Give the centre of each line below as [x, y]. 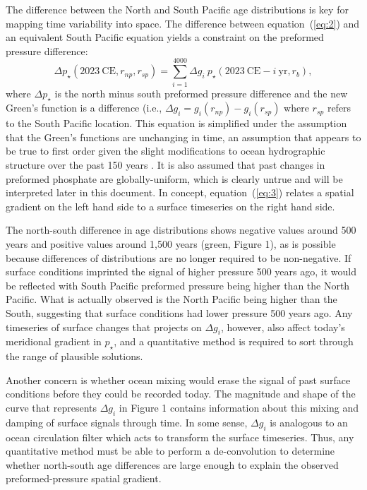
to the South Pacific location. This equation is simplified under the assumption [176, 123]
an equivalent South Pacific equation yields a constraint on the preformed [165, 37]
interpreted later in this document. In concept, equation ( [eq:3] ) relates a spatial [180, 192]
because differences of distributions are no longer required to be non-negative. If [179, 257]
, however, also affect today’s [283, 327]
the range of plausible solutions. [74, 356]
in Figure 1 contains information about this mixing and [239, 407]
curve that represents [51, 407]
